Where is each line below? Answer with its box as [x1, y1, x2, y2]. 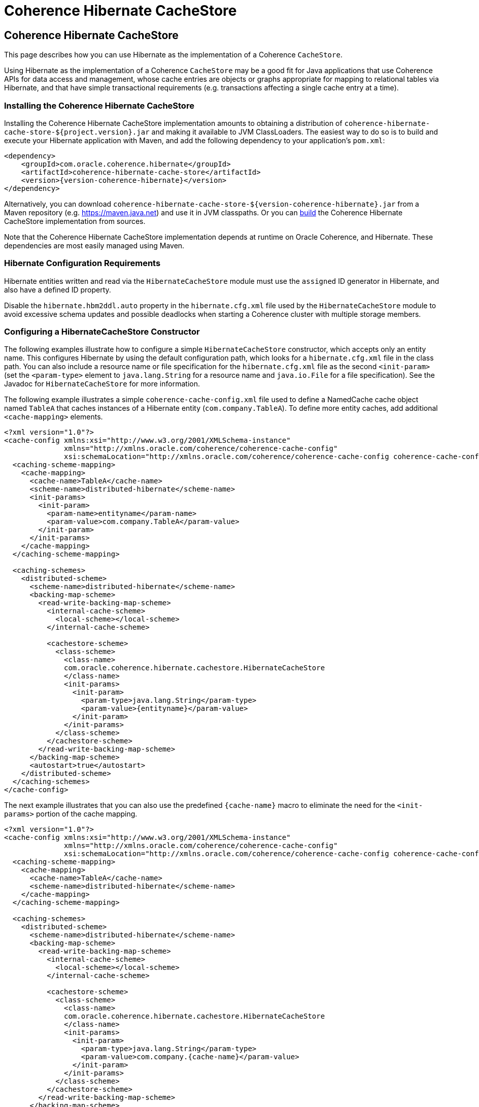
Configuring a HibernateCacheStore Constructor [4, 327, 200, 337]
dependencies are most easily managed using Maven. [4, 241, 185, 250]
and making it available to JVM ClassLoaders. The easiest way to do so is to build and [151, 127, 438, 136]
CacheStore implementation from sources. [4, 216, 146, 225]
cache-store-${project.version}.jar [4, 127, 150, 136]
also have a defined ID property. [4, 285, 111, 294]
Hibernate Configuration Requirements [4, 258, 161, 269]
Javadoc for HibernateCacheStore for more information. [4, 379, 200, 388]
